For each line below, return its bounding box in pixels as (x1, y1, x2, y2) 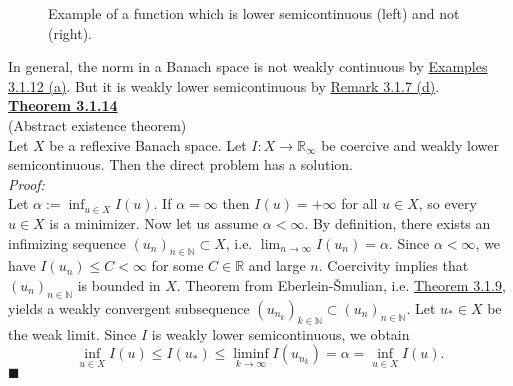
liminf (233, 347, 269, 362)
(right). (48, 22, 93, 43)
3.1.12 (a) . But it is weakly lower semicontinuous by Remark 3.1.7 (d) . (8, 75, 440, 96)
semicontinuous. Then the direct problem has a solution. (8, 154, 353, 175)
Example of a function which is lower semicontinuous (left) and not (48, 3, 460, 23)
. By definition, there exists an (304, 212, 491, 233)
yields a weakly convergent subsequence (8, 297, 250, 318)
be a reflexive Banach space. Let (49, 134, 247, 155)
